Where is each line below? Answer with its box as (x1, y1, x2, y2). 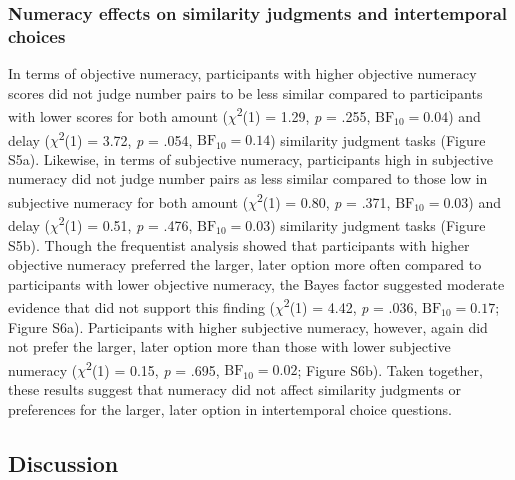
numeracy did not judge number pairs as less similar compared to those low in (8, 168, 488, 189)
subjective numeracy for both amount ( (8, 191, 249, 212)
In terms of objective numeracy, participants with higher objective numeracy (8, 63, 477, 84)
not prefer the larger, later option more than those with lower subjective (8, 336, 451, 357)
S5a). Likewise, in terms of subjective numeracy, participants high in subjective (8, 148, 493, 169)
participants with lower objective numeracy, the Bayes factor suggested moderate (8, 273, 505, 294)
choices (8, 23, 66, 48)
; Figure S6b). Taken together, (297, 359, 483, 380)
